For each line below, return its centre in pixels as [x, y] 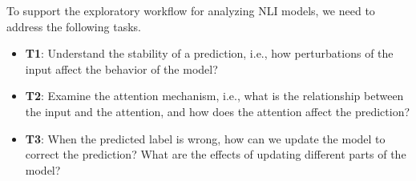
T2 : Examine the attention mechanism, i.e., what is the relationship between [214, 96]
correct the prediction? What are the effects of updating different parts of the [216, 154]
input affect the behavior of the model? [121, 68]
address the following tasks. [74, 26]
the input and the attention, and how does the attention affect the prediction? [218, 111]
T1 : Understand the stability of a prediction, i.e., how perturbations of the [209, 53]
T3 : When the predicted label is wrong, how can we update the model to [205, 138]
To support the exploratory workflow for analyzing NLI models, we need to [191, 10]
